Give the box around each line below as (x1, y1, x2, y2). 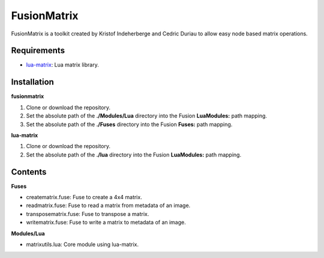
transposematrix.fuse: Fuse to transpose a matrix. (26, 210, 149, 217)
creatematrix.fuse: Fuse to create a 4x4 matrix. (26, 194, 142, 200)
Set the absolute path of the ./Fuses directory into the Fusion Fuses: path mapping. (26, 121, 233, 128)
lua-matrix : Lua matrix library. (26, 61, 99, 68)
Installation (11, 77, 54, 87)
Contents (11, 167, 47, 177)
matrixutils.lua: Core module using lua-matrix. (26, 241, 139, 248)
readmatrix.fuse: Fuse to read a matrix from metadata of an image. (26, 202, 191, 209)
